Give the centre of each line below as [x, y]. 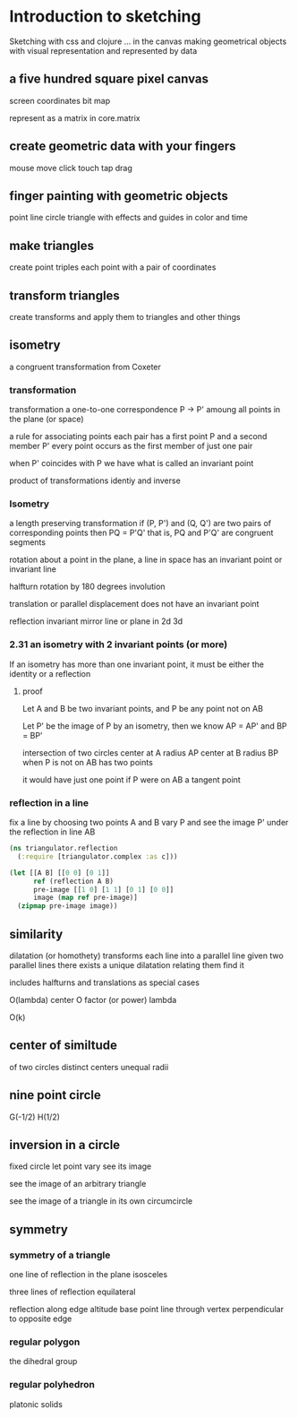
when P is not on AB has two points [88, 762]
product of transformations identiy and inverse [95, 480]
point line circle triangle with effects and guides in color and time [128, 218]
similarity [36, 934]
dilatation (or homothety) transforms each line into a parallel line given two [146, 955]
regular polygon [45, 1342]
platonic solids [36, 1404]
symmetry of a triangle [60, 1255]
